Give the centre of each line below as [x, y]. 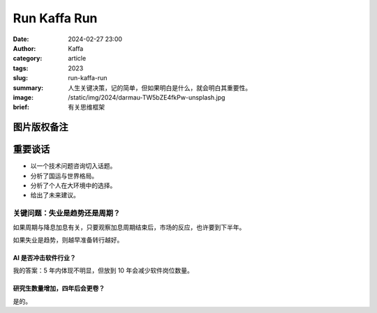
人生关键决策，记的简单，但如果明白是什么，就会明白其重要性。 [160, 88]
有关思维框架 [86, 107]
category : [28, 59]
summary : [28, 88]
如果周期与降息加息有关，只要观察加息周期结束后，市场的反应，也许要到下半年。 [129, 227]
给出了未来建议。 [55, 195]
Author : [24, 48]
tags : [21, 68]
